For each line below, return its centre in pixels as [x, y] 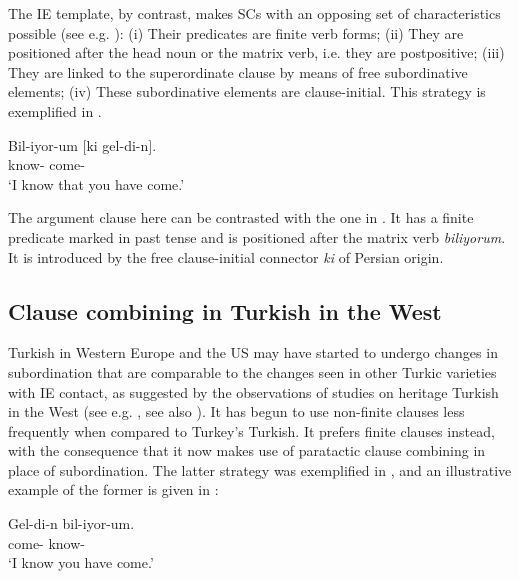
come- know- [46, 542]
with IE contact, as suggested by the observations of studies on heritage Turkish [253, 391]
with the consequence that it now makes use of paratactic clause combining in [247, 450]
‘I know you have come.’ [81, 562]
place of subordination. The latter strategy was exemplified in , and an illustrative [260, 469]
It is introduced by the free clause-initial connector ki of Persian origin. [226, 256]
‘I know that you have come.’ [96, 183]
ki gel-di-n [117, 144]
